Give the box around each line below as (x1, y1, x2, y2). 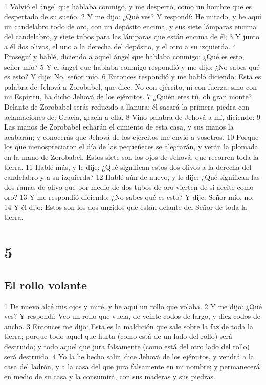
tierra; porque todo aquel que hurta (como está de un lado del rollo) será (4, 331, 233, 341)
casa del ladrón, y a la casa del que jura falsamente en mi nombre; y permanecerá (4, 361, 260, 372)
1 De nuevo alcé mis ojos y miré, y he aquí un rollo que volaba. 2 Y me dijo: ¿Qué (4, 301, 262, 311)
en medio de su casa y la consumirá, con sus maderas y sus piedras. (4, 371, 215, 381)
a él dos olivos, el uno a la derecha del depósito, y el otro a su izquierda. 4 (4, 41, 236, 52)
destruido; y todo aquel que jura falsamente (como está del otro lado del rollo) (4, 341, 250, 352)
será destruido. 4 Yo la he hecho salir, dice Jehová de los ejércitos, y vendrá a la (4, 351, 254, 361)
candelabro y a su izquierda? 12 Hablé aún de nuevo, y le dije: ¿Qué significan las (4, 172, 260, 182)
